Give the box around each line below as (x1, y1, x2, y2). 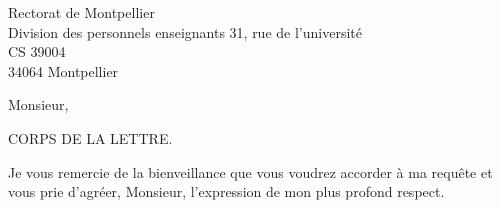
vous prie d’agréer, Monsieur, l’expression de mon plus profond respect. (8, 181, 445, 202)
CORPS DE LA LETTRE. (8, 127, 173, 148)
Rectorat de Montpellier (8, 2, 155, 22)
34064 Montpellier (8, 60, 119, 81)
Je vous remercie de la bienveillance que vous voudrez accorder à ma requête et (8, 161, 493, 182)
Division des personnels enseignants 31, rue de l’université (8, 21, 362, 42)
